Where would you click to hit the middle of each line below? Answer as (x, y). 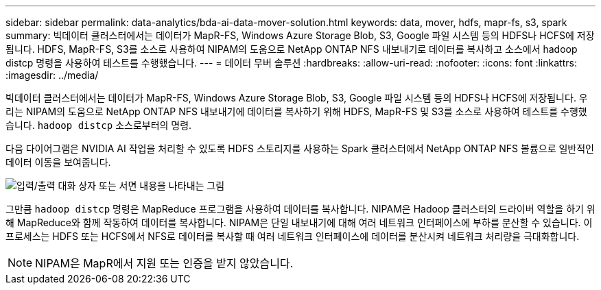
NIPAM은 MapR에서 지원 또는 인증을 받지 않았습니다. (164, 263)
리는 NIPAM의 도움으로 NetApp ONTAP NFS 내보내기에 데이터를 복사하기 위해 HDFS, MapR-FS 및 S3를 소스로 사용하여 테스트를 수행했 (296, 111)
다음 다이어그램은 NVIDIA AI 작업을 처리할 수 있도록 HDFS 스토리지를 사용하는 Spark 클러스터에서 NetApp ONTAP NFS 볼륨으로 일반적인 (300, 148)
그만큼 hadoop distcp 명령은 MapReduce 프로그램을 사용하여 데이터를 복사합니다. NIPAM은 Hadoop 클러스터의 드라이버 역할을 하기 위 (300, 209)
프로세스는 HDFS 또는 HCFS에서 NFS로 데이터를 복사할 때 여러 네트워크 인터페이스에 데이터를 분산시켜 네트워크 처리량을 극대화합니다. (293, 236)
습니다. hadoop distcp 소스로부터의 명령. (99, 125)
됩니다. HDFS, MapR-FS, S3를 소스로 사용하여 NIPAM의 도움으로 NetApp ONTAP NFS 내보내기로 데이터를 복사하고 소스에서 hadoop (292, 49)
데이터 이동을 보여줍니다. (58, 162)
